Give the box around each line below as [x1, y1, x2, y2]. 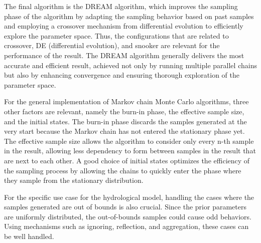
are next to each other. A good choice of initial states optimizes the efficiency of [4, 155, 250, 165]
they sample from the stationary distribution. [4, 175, 144, 185]
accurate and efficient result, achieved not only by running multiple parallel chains [4, 60, 257, 70]
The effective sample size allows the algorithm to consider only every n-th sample [4, 135, 254, 146]
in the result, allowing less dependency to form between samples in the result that [4, 145, 256, 156]
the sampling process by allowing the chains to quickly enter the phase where [4, 165, 241, 175]
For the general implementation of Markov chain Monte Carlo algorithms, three [4, 96, 249, 107]
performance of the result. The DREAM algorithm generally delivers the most [4, 50, 244, 60]
